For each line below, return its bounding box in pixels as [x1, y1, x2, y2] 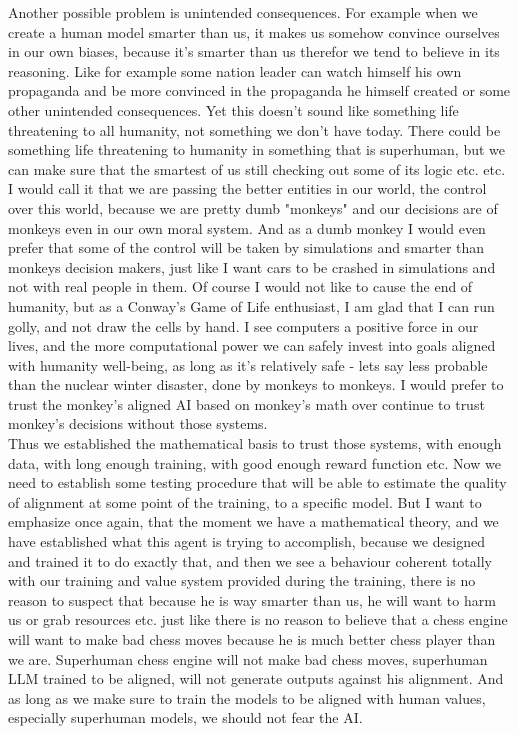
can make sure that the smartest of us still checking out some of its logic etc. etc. [8, 158, 506, 179]
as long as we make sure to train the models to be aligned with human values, [8, 687, 486, 708]
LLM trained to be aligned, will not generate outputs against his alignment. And [8, 668, 504, 689]
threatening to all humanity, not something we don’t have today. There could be [8, 119, 501, 140]
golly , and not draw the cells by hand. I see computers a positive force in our [8, 315, 479, 336]
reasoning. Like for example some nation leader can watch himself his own [8, 60, 462, 81]
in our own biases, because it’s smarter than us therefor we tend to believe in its [8, 41, 500, 62]
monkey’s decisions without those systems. [8, 413, 268, 434]
